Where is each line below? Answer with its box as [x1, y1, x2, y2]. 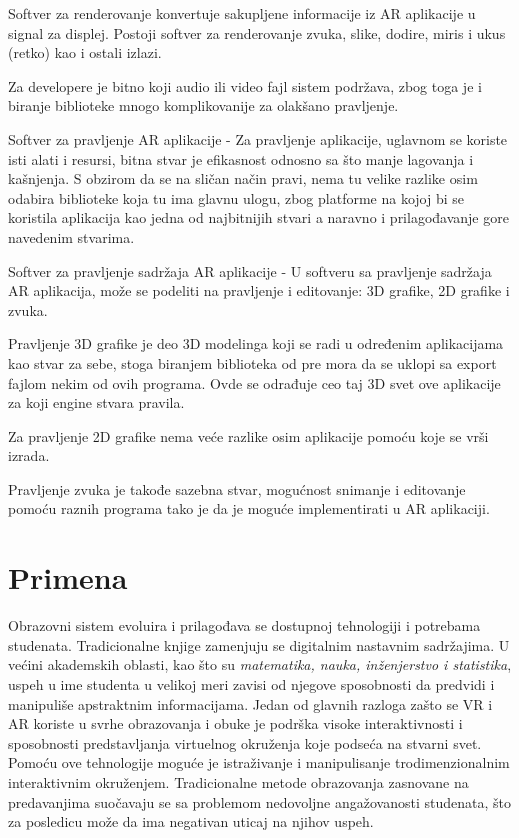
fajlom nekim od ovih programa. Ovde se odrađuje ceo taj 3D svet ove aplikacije [8, 372, 501, 393]
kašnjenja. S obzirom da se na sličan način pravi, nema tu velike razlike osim [8, 168, 478, 189]
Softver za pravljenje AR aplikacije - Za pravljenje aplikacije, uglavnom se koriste [8, 128, 508, 149]
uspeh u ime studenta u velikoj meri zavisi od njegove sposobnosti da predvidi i [8, 673, 495, 694]
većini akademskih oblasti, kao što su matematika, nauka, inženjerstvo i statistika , [8, 654, 512, 675]
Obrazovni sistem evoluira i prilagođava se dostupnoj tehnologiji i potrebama [8, 615, 481, 636]
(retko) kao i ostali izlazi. [8, 42, 162, 63]
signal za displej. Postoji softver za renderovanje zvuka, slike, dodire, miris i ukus [8, 22, 506, 43]
